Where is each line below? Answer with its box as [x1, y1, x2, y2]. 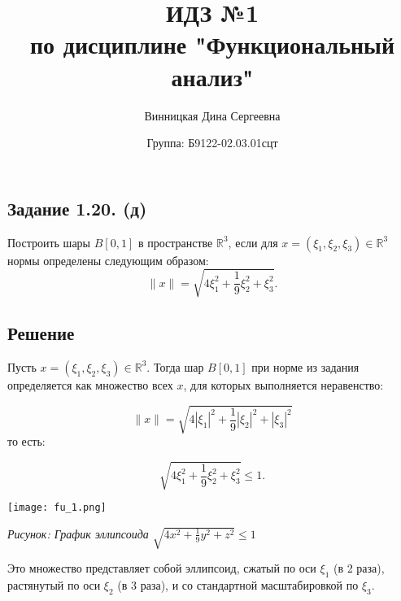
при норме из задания [251, 358, 360, 375]
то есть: [7, 432, 46, 449]
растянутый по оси [7, 576, 101, 593]
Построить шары [7, 233, 91, 250]
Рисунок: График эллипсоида [7, 525, 149, 542]
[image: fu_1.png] [7, 502, 107, 514]
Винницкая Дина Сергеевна [144, 107, 281, 124]
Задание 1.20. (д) [7, 195, 147, 220]
